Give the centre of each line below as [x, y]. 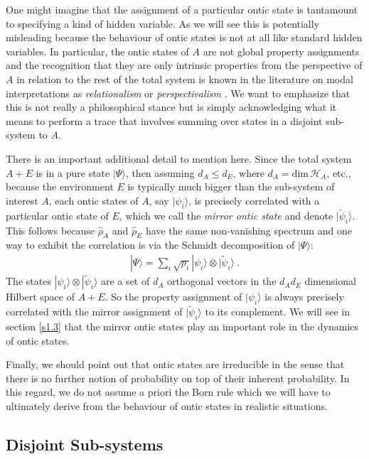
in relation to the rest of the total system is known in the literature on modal [185, 79]
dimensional [330, 281]
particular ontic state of [57, 215]
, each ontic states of [93, 200]
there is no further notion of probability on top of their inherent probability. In [178, 378]
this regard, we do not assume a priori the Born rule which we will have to [168, 392]
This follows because [50, 230]
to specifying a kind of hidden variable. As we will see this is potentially [163, 23]
